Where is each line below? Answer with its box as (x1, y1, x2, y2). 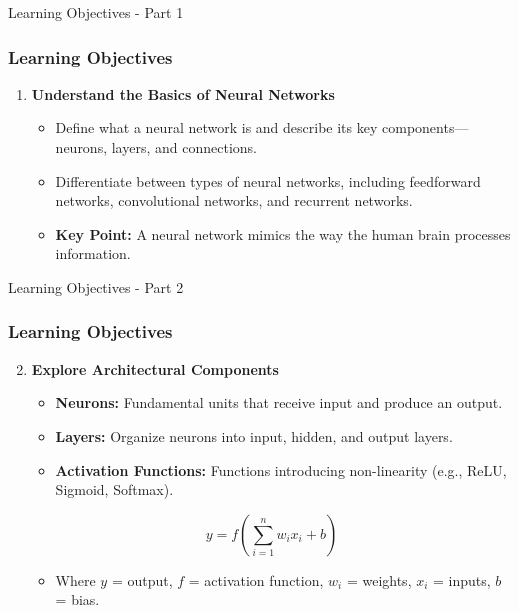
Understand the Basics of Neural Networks (31, 83, 335, 104)
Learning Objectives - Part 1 (8, 2, 184, 22)
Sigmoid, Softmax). (55, 479, 174, 500)
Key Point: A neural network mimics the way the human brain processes (55, 223, 511, 244)
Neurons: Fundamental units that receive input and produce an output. (55, 392, 503, 413)
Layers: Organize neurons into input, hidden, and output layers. (55, 425, 453, 446)
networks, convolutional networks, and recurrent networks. (55, 190, 413, 211)
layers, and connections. (111, 137, 257, 157)
